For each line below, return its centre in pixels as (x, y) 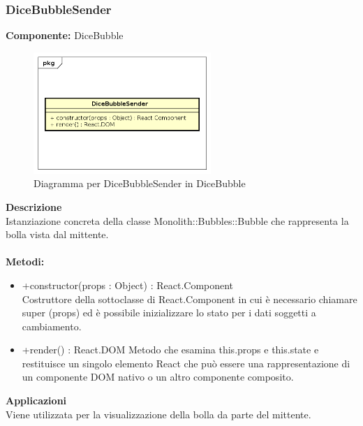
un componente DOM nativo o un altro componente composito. (158, 377)
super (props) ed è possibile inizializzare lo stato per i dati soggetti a (169, 313)
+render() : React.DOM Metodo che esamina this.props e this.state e (170, 350)
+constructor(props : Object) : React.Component (128, 285)
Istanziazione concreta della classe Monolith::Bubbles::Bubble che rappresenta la (177, 220)
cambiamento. (52, 326)
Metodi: (25, 262)
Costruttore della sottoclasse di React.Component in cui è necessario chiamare (190, 299)
